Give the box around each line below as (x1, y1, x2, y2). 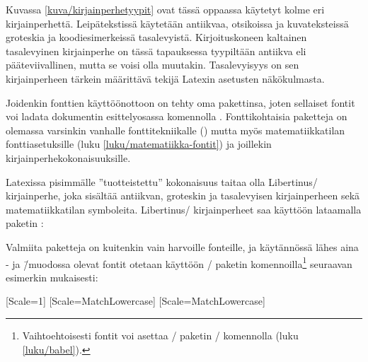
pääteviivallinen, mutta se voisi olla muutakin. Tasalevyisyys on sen (6, 57, 299, 72)
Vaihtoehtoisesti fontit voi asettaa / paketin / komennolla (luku (22, 327, 299, 342)
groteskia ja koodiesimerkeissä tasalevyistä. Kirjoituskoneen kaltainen (6, 30, 307, 45)
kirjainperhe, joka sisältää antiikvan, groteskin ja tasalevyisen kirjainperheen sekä (6, 188, 360, 203)
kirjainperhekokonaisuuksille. (6, 150, 131, 165)
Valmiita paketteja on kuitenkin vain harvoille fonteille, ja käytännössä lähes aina (6, 239, 359, 254)
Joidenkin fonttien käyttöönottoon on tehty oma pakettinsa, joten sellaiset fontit (6, 95, 355, 110)
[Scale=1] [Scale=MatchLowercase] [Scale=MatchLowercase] (6, 293, 265, 308)
